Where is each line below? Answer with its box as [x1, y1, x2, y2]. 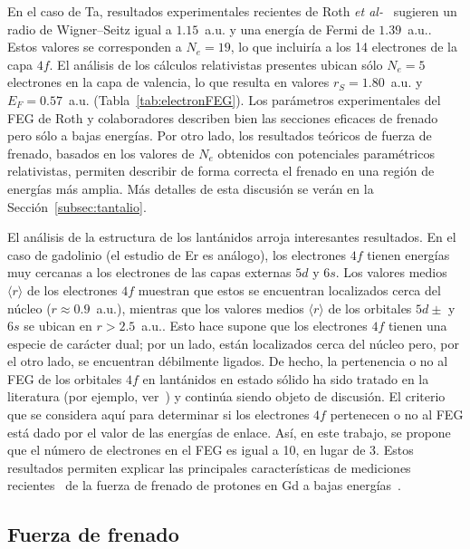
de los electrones [26, 280, 118, 299]
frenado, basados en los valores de [7, 143, 195, 162]
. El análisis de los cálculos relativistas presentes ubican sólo [49, 54, 383, 73]
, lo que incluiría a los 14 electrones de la [230, 37, 457, 56]
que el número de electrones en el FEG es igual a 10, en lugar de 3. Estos [7, 440, 414, 459]
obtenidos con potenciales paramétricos [217, 143, 435, 162]
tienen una [388, 316, 447, 335]
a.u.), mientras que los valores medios [96, 298, 304, 317]
